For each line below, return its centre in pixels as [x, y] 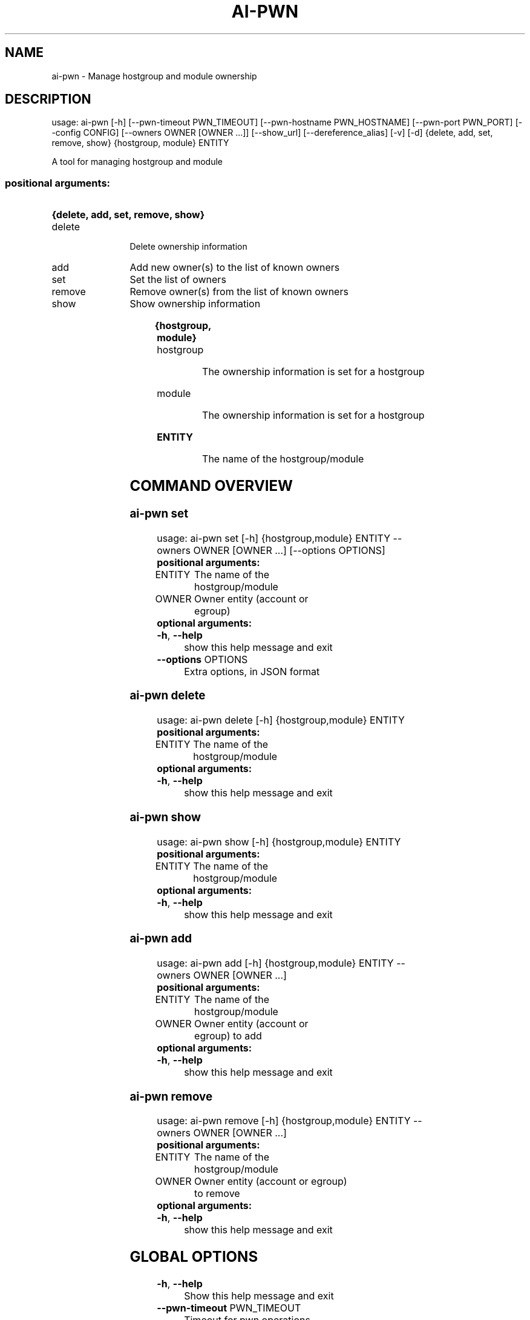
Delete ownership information [188, 247]
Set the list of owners [178, 280]
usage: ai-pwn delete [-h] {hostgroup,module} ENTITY [281, 720]
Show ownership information [195, 304]
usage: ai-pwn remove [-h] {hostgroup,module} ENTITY [284, 1121]
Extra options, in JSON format [252, 671]
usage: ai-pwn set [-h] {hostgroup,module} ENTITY [274, 538]
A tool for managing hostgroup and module [137, 162]
